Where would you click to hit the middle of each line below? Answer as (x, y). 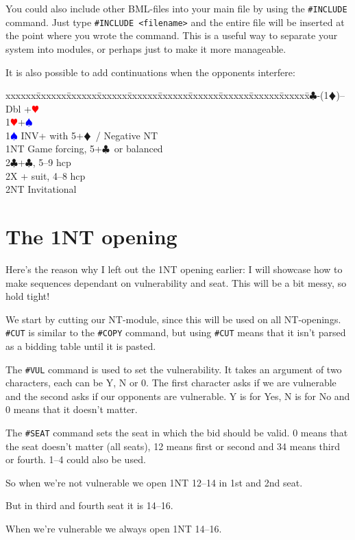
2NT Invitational (41, 189)
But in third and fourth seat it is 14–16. (89, 505)
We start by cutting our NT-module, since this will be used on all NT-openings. (173, 319)
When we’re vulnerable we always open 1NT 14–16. (114, 529)
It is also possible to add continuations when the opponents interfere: (150, 72)
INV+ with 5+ (52, 135)
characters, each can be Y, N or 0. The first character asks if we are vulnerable (171, 383)
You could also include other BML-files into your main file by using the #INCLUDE (176, 8)
